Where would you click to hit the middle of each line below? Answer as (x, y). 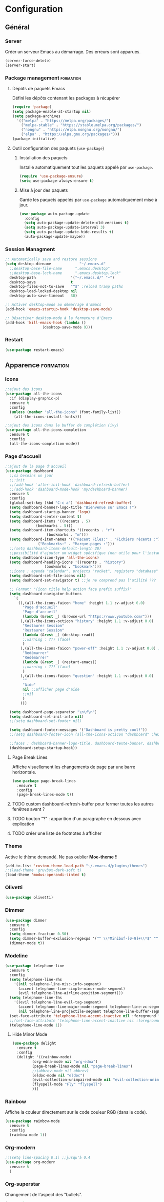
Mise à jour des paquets (44, 190)
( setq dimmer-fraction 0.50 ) (39, 934)
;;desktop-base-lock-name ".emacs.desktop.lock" (65, 273)
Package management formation (43, 78)
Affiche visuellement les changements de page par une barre (74, 767)
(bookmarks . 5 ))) (54, 526)
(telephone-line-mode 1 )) (36, 1025)
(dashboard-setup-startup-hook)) (43, 748)
